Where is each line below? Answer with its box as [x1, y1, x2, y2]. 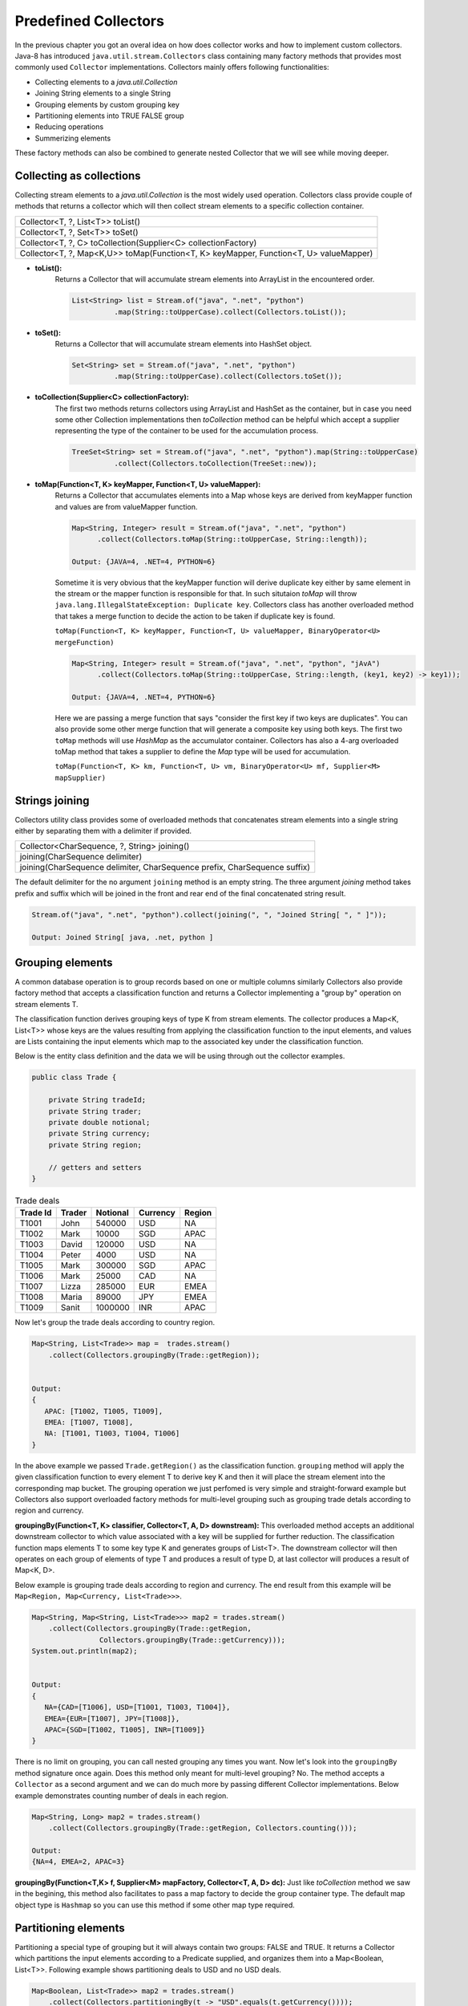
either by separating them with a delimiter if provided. [14, 826, 192, 836]
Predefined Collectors [14, 12, 164, 30]
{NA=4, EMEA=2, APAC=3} [31, 1858, 126, 1866]
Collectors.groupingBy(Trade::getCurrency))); [99, 1635, 286, 1644]
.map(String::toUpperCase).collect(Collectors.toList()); [113, 307, 347, 316]
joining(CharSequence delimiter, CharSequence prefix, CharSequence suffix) [19, 862, 311, 873]
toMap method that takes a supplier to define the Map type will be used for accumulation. [54, 746, 351, 756]
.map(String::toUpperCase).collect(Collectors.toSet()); [113, 372, 343, 381]
